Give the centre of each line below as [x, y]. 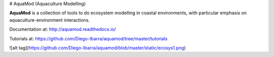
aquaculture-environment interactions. [49, 20]
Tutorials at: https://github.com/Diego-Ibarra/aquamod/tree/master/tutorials [88, 38]
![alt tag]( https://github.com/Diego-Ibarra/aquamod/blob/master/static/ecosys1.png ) [98, 47]
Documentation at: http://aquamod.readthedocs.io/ [63, 29]
